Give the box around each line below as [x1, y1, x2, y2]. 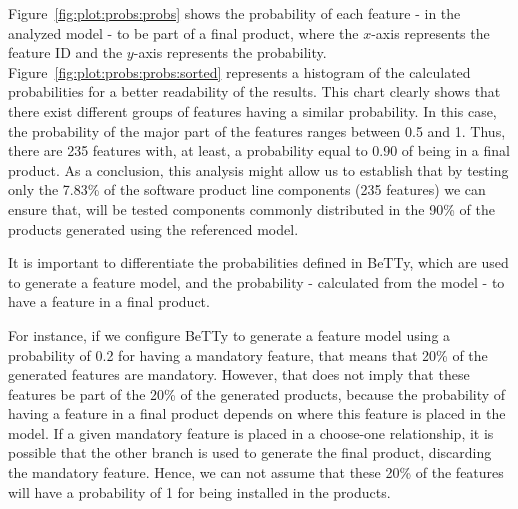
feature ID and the [8, 42, 123, 63]
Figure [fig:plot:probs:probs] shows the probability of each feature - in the [8, 3, 461, 23]
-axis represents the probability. [133, 42, 327, 63]
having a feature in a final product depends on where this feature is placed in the [8, 403, 506, 424]
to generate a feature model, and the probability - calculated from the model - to [8, 271, 505, 292]
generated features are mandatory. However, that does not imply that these [8, 364, 470, 385]
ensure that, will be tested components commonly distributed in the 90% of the [8, 198, 495, 219]
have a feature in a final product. [8, 291, 210, 312]
